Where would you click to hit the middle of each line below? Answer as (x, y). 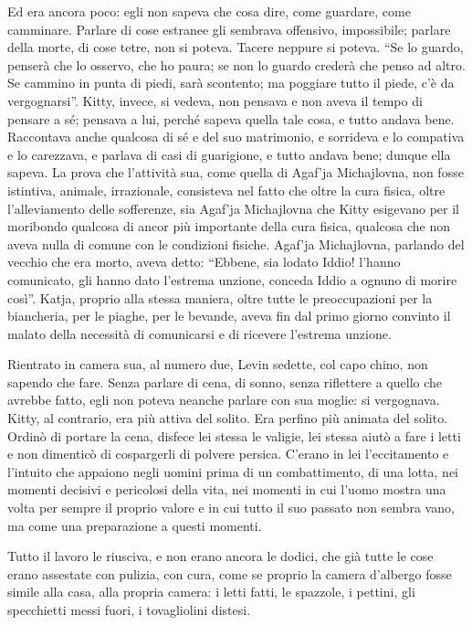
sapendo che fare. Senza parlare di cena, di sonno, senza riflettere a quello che (225, 381)
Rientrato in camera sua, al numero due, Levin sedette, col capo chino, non (218, 364)
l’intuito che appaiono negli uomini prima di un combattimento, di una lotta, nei (233, 471)
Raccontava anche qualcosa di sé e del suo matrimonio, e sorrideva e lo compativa (236, 137)
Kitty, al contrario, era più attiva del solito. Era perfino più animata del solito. (228, 418)
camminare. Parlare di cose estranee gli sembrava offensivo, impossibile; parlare (229, 29)
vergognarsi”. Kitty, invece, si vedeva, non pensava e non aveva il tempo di (215, 100)
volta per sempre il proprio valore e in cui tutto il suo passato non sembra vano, (231, 508)
